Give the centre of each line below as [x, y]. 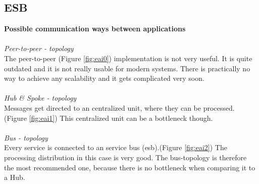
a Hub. [15, 177]
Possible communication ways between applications [95, 29]
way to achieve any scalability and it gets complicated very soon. [104, 78]
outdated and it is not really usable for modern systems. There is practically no [127, 68]
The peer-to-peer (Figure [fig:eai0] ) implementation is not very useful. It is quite [128, 58]
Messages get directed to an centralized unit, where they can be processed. [119, 107]
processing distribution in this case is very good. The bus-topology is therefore [125, 157]
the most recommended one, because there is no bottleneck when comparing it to [130, 167]
